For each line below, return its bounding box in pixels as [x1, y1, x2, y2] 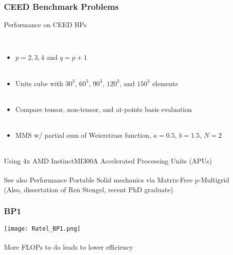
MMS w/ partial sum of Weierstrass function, [15, 129, 151, 140]
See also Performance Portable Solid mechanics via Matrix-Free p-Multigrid [4, 175, 229, 185]
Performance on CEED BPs [4, 19, 87, 30]
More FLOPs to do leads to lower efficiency [4, 242, 133, 252]
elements [152, 78, 178, 88]
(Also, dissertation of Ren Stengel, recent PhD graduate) [4, 184, 173, 194]
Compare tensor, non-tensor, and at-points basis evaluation [15, 104, 192, 114]
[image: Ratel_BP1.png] [4, 225, 81, 232]
